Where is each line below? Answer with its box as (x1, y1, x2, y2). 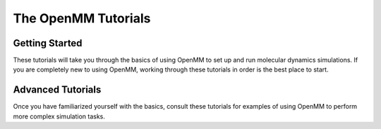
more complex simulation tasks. (13, 112, 105, 121)
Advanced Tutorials (13, 84, 102, 96)
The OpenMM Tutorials (13, 11, 151, 26)
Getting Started (13, 37, 83, 49)
